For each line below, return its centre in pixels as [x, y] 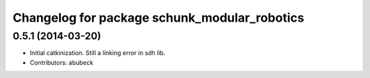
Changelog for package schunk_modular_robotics [159, 18]
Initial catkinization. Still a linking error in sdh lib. [98, 53]
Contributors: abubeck [62, 62]
